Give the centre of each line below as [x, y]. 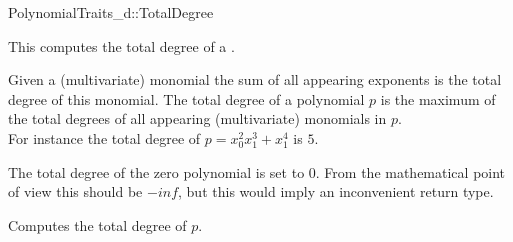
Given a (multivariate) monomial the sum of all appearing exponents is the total [255, 79]
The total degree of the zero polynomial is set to [156, 171]
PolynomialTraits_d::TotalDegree [111, 12]
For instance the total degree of [104, 137]
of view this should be [75, 191]
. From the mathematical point [410, 171]
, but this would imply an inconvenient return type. [336, 191]
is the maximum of [438, 98]
